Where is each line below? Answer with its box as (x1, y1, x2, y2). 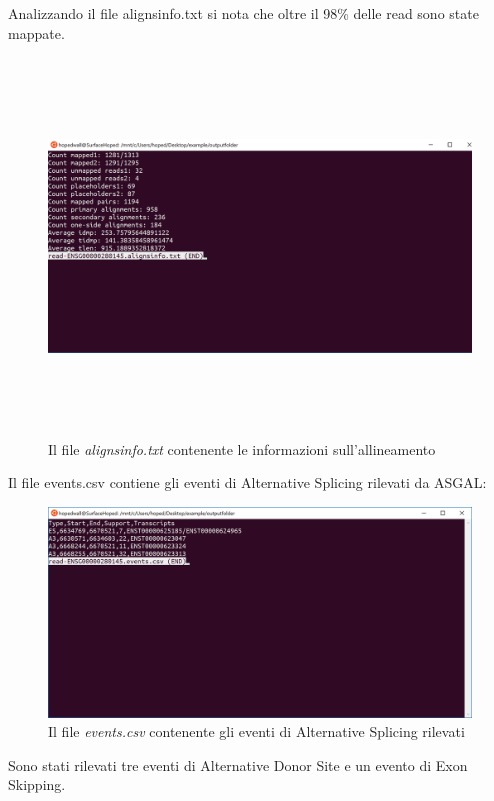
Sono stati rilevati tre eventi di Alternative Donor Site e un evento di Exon (8, 754, 468, 775)
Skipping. (8, 774, 66, 795)
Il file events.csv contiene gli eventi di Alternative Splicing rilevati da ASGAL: (8, 472, 487, 493)
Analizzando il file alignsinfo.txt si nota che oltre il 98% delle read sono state (8, 3, 479, 23)
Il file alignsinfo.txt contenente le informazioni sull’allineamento (48, 438, 436, 459)
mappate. (8, 22, 65, 43)
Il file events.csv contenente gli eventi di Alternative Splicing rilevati (48, 721, 465, 742)
